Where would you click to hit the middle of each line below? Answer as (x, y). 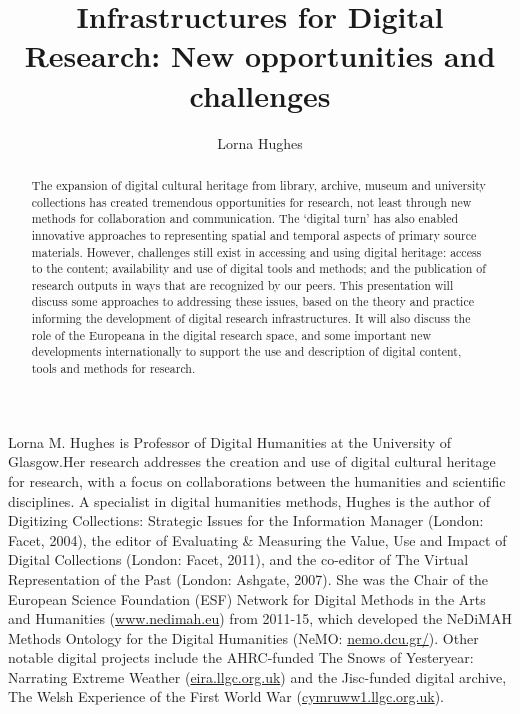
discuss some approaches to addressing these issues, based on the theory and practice (252, 301)
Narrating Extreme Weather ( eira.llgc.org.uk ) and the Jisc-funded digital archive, (257, 676)
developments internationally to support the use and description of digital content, (246, 351)
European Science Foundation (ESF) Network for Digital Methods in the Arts (247, 598)
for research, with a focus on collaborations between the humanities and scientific (257, 480)
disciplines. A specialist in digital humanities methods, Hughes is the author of (249, 500)
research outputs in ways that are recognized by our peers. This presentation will (242, 284)
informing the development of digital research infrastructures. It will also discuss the (251, 318)
